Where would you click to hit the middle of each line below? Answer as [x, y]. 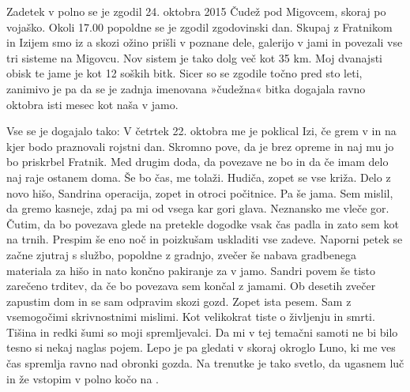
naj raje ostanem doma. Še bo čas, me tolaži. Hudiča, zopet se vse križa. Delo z [199, 177]
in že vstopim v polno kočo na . [83, 378]
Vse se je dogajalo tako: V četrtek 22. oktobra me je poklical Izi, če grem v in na [201, 131]
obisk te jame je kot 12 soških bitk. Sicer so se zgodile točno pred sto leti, [184, 73]
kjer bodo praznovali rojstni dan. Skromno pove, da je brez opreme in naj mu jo [200, 146]
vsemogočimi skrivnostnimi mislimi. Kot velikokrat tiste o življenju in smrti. [191, 317]
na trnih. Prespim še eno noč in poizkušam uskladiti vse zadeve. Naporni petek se [205, 239]
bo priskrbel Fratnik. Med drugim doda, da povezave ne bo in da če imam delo [197, 162]
